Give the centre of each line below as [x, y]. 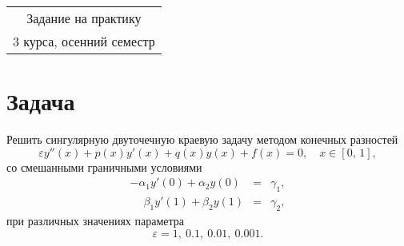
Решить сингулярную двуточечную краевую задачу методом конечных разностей [202, 139]
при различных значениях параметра [95, 220]
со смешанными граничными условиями [104, 167]
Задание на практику [84, 18]
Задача [41, 101]
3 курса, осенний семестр [84, 41]
